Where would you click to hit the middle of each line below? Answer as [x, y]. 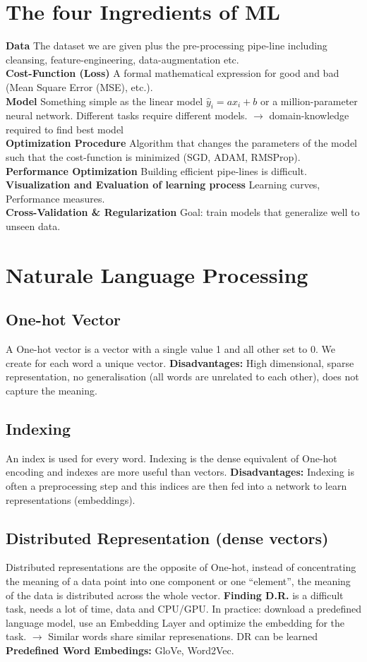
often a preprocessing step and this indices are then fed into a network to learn [176, 485]
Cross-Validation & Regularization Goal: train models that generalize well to [183, 212]
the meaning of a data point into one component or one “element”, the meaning [178, 580]
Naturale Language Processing [157, 274]
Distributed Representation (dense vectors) [167, 537]
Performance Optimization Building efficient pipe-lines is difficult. [156, 170]
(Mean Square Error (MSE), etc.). [79, 86]
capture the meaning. [52, 390]
